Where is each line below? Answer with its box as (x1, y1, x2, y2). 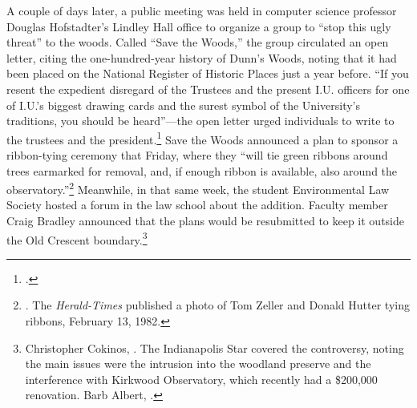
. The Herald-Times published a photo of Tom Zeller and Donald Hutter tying (25, 297, 410, 313)
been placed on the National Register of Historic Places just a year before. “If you (6, 65, 409, 82)
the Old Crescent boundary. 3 (6, 228, 148, 248)
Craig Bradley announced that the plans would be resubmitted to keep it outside (6, 212, 405, 229)
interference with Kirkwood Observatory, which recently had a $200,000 (25, 370, 378, 387)
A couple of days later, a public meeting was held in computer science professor (6, 2, 397, 18)
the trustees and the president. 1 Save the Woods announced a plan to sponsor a (6, 128, 399, 147)
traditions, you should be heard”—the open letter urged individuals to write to (6, 112, 395, 129)
